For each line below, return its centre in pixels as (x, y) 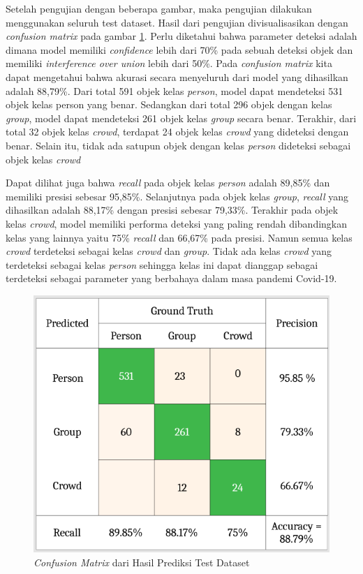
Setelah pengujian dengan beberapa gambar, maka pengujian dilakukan (159, 8)
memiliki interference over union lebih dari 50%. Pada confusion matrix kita (169, 63)
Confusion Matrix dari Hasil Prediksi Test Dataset (142, 562)
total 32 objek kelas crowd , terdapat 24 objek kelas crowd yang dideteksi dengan (177, 132)
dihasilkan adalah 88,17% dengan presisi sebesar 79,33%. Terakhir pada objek (172, 210)
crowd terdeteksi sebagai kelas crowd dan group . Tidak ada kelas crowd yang (169, 251)
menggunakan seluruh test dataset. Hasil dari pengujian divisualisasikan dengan (177, 22)
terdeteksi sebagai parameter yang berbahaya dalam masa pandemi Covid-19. (171, 278)
